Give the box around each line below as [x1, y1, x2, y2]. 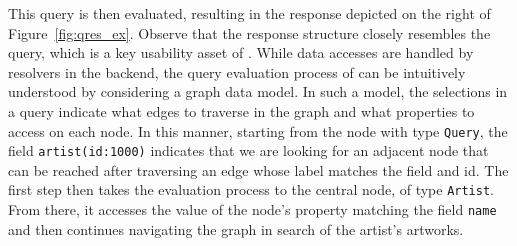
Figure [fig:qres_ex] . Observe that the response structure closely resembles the [8, 22, 491, 43]
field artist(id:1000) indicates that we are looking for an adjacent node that [8, 140, 489, 161]
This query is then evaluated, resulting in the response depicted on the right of [8, 3, 491, 23]
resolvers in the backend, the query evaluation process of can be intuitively [8, 61, 466, 82]
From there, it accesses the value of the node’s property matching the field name [8, 199, 497, 220]
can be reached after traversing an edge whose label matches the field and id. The [8, 159, 509, 180]
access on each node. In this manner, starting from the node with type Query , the [8, 120, 508, 141]
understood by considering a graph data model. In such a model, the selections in [8, 81, 508, 102]
